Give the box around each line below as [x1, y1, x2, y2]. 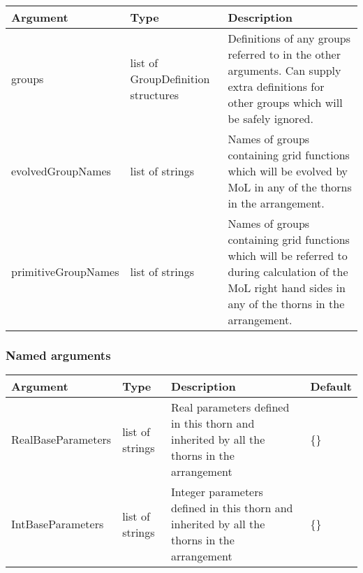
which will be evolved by [228, 163, 348, 179]
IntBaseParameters [11, 516, 104, 532]
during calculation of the [228, 263, 348, 280]
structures [130, 86, 179, 103]
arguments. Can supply [228, 62, 341, 78]
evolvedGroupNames [11, 163, 111, 179]
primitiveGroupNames [11, 263, 119, 280]
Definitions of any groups [228, 30, 351, 46]
